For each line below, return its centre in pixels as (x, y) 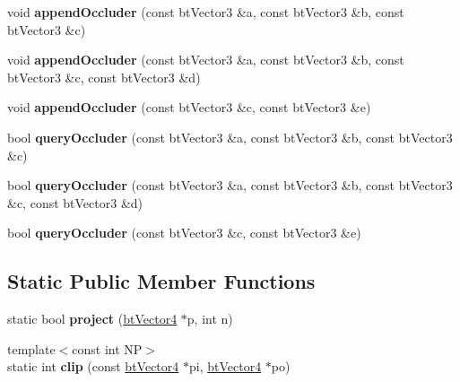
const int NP (107, 348)
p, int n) (210, 319)
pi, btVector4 (225, 366)
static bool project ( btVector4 (92, 319)
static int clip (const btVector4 (93, 366)
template (31, 348)
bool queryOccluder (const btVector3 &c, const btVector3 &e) (184, 233)
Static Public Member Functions (161, 281)
